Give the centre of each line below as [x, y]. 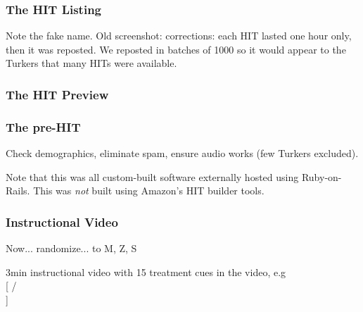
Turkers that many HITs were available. [91, 63]
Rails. [18, 191]
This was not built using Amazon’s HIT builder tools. [149, 191]
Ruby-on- [321, 176]
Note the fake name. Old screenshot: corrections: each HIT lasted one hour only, [179, 36]
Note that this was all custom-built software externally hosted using [152, 176]
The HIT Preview [57, 94]
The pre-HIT [43, 126]
